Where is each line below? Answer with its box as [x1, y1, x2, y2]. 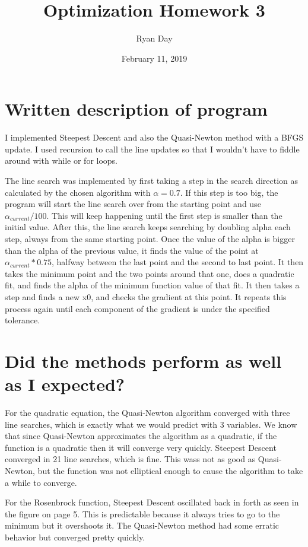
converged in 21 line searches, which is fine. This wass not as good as [5, 453, 256, 465]
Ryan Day [136, 32, 173, 44]
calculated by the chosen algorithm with [5, 186, 151, 198]
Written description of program [5, 97, 268, 121]
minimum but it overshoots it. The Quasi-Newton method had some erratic [5, 519, 280, 532]
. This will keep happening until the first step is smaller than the [46, 209, 282, 221]
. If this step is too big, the [180, 186, 278, 198]
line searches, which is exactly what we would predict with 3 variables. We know [5, 418, 297, 430]
